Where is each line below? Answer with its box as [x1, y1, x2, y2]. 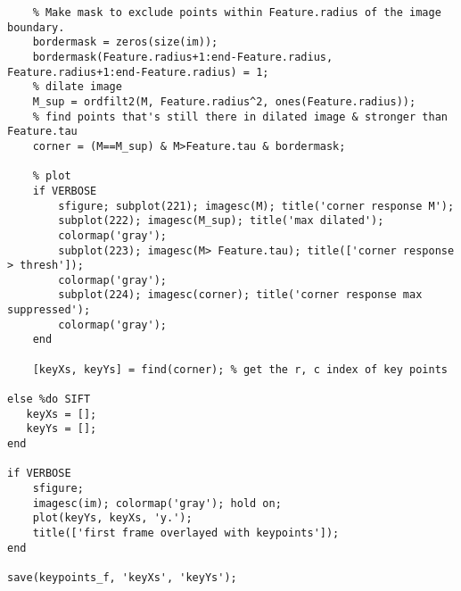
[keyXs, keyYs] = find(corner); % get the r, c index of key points [32, 362, 448, 376]
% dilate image [32, 80, 122, 94]
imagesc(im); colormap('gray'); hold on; [32, 496, 282, 510]
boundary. [7, 21, 65, 34]
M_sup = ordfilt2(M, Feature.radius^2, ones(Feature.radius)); [32, 95, 416, 108]
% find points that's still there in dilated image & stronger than [32, 110, 448, 123]
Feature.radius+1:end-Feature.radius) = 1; [7, 65, 269, 79]
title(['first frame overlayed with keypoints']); [32, 526, 340, 539]
